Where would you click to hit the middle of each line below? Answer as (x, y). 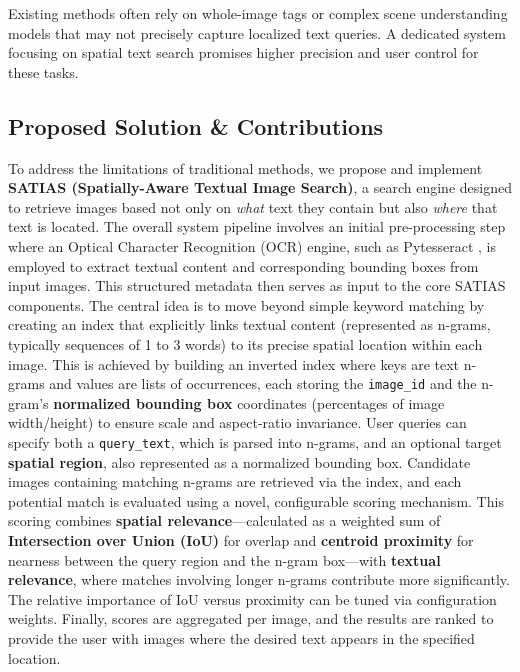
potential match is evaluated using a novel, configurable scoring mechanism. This (256, 500)
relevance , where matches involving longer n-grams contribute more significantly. (259, 579)
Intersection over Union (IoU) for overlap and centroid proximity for (241, 539)
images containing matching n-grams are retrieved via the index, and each (235, 481)
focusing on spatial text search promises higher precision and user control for (243, 52)
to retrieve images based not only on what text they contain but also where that (253, 206)
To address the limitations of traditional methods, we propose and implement (245, 167)
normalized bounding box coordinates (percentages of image (249, 402)
